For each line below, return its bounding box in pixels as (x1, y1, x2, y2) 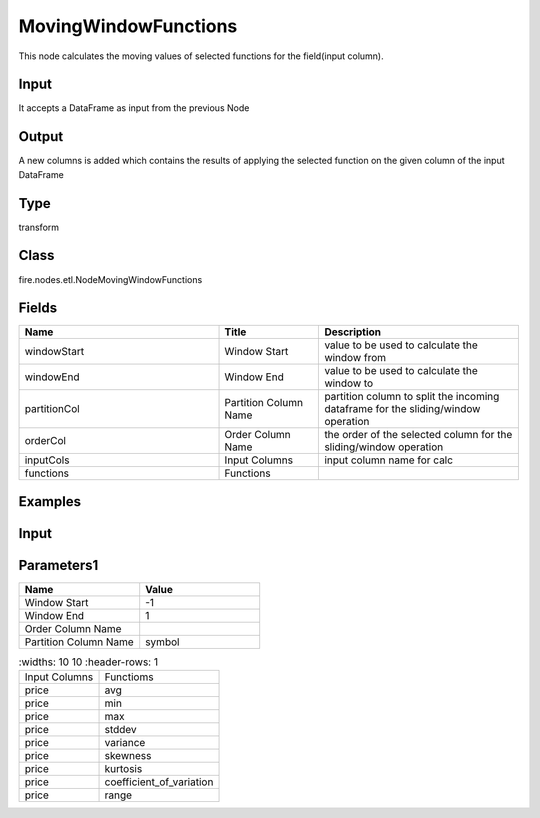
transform (18, 221, 60, 233)
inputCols (24, 453, 70, 467)
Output (18, 128, 64, 145)
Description (324, 325, 382, 339)
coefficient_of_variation (104, 775, 214, 789)
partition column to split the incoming (324, 390, 500, 404)
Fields (18, 300, 58, 317)
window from (324, 351, 387, 365)
